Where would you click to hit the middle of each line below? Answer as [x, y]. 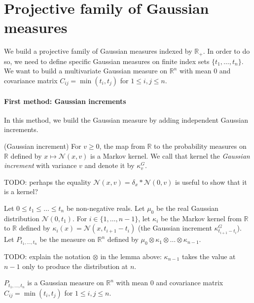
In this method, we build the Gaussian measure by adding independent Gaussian [126, 119]
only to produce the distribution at [75, 266]
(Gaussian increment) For [43, 146]
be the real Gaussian [187, 208]
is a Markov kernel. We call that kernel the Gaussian [170, 155]
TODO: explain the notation [47, 256]
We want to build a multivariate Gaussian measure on [86, 71]
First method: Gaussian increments [65, 101]
